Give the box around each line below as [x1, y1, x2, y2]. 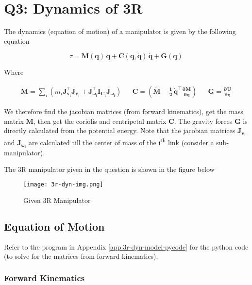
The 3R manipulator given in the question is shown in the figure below [4, 164, 215, 174]
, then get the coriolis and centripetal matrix [33, 116, 167, 126]
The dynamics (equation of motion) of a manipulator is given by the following [4, 26, 236, 36]
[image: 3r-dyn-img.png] [23, 181, 103, 188]
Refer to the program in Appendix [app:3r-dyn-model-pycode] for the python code [4, 241, 249, 251]
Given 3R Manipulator [23, 195, 91, 205]
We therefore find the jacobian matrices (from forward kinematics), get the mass [4, 106, 243, 116]
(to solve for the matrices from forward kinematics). [4, 251, 158, 261]
